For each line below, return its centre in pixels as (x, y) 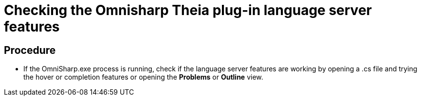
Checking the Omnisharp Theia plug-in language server (188, 10)
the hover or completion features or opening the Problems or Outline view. (143, 77)
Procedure (30, 50)
